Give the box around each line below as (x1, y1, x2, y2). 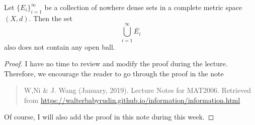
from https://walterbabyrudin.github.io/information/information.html (24, 94, 240, 105)
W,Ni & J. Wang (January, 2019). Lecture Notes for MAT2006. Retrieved (24, 85, 251, 95)
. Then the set (29, 13, 72, 23)
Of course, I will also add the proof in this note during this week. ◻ (4, 111, 214, 122)
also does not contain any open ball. (4, 41, 115, 52)
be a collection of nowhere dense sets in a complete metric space (44, 2, 242, 12)
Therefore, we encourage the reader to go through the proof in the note (4, 68, 224, 78)
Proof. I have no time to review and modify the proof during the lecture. (4, 58, 228, 69)
